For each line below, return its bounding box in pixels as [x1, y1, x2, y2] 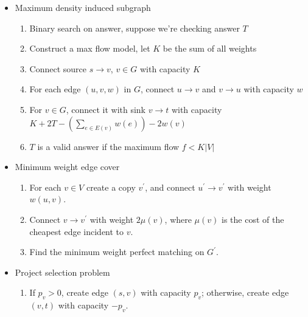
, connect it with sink [66, 103, 145, 115]
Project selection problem [15, 265, 110, 278]
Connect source [29, 62, 87, 75]
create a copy [86, 180, 136, 193]
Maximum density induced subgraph [15, 1, 151, 13]
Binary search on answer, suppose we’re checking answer [29, 21, 240, 34]
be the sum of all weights [163, 42, 257, 55]
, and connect [145, 180, 195, 193]
